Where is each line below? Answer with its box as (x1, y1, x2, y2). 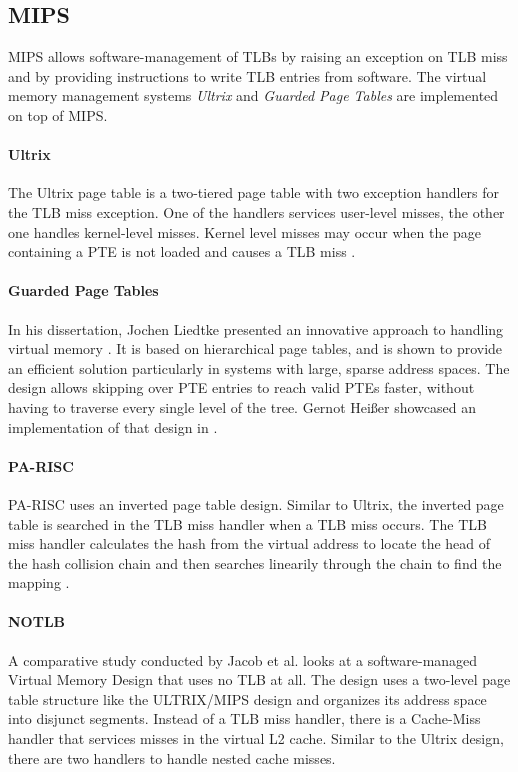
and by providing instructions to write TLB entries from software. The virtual (8, 65, 487, 86)
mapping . (8, 572, 70, 593)
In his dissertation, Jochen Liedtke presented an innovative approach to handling (8, 318, 504, 339)
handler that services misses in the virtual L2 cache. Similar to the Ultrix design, (8, 728, 504, 749)
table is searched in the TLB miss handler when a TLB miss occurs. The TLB (8, 513, 487, 534)
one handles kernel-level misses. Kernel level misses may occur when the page (8, 221, 482, 242)
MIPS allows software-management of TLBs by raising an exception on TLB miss (8, 46, 508, 67)
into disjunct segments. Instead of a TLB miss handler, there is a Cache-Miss (8, 708, 481, 729)
